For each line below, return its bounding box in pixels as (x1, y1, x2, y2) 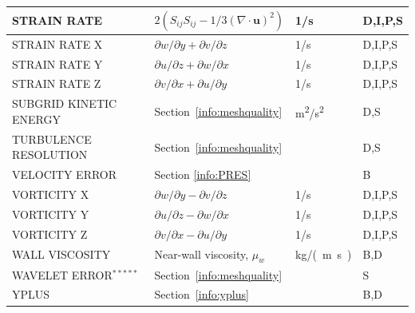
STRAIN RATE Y (12, 55, 103, 72)
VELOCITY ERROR (12, 166, 117, 183)
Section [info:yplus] (154, 286, 249, 303)
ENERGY (12, 110, 61, 127)
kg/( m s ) (295, 246, 352, 263)
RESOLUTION (12, 146, 88, 163)
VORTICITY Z (12, 225, 88, 242)
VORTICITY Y (12, 205, 89, 222)
